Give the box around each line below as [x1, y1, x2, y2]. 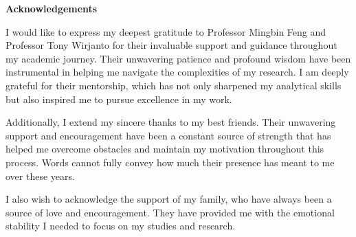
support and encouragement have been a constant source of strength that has [5, 128, 331, 142]
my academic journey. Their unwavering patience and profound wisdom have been [5, 51, 351, 65]
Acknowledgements [5, 1, 98, 15]
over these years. [5, 168, 75, 183]
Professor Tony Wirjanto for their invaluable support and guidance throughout [5, 38, 337, 52]
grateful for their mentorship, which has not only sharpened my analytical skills [5, 78, 342, 92]
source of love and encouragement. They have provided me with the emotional [5, 205, 335, 219]
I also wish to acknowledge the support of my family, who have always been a [5, 192, 332, 206]
